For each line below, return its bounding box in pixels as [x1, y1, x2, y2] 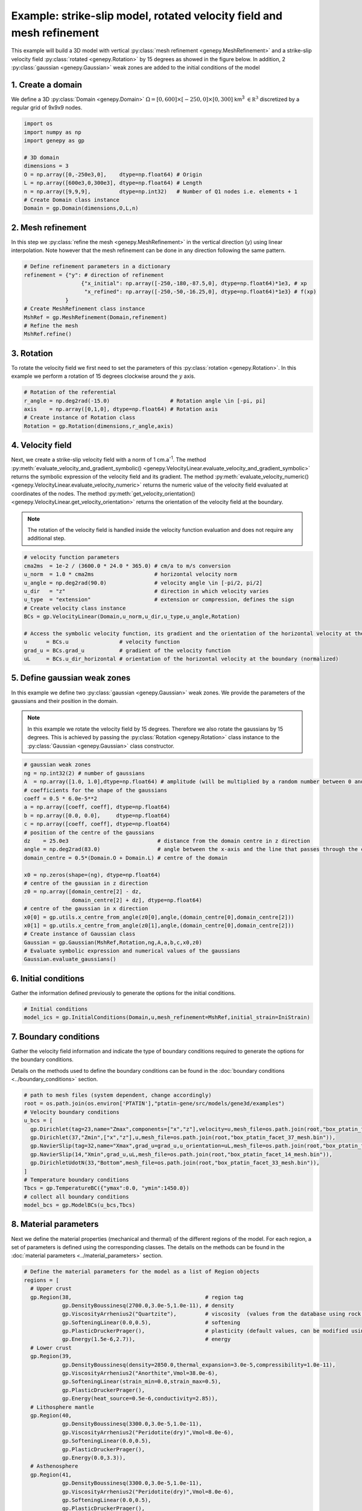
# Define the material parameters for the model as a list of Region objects [24, 1268, 259, 1275]
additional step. [27, 535, 66, 542]
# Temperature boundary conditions [24, 1176, 129, 1183]
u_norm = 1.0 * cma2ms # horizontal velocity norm [24, 571, 238, 578]
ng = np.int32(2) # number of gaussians [24, 769, 145, 777]
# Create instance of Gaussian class [24, 931, 136, 937]
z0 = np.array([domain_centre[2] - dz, [24, 888, 142, 895]
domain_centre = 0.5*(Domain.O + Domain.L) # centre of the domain [24, 854, 228, 861]
